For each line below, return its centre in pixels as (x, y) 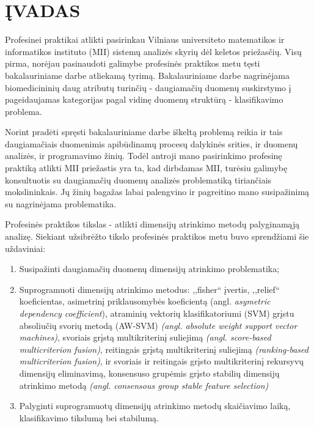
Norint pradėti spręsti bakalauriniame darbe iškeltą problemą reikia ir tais (144, 132)
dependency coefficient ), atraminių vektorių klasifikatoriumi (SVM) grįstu (157, 313)
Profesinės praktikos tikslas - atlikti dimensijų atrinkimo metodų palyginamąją (152, 224)
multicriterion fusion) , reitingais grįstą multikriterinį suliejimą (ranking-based (164, 349)
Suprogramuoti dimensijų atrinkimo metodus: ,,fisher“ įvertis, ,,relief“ (149, 289)
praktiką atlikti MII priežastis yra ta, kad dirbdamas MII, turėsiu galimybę (146, 168)
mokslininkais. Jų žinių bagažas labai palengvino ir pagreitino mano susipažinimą (157, 192)
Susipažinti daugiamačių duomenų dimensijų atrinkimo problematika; (149, 269)
